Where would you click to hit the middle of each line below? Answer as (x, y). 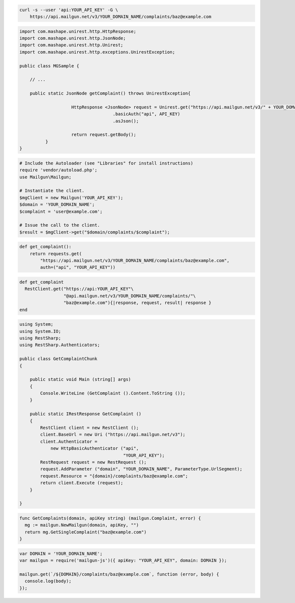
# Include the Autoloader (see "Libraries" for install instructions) (106, 163)
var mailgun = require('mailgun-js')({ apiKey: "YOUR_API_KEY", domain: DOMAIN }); (123, 561)
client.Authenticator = (69, 441)
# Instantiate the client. (52, 191)
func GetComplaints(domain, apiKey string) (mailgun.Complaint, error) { (110, 518)
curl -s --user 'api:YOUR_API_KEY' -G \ (69, 10)
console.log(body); (48, 581)
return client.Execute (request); (82, 483)
